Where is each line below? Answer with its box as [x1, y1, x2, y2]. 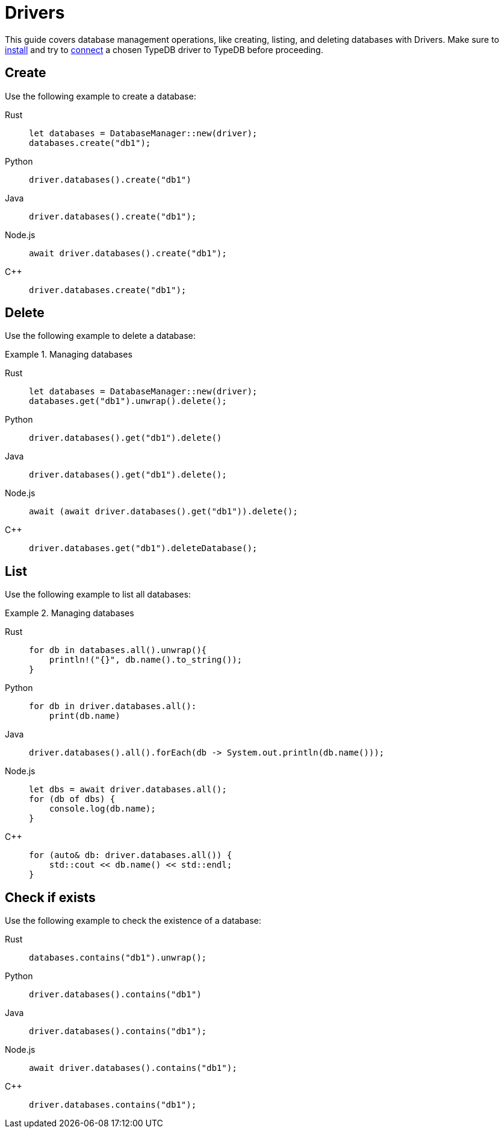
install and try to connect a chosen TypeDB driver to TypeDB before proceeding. [5, 44, 323, 55]
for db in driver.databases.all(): [29, 701, 197, 712]
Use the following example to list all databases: [5, 589, 191, 600]
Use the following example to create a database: [5, 90, 196, 101]
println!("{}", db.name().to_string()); [49, 655, 243, 665]
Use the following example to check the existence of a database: [5, 915, 261, 926]
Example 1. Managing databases [5, 349, 132, 360]
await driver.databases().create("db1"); [29, 248, 227, 258]
